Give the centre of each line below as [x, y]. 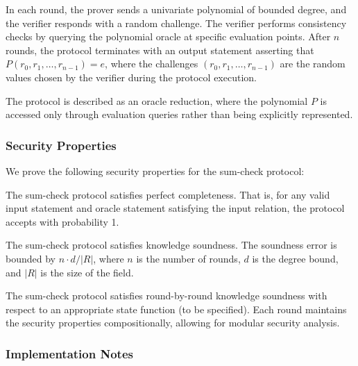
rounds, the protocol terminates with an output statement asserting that [160, 50]
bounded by [31, 258]
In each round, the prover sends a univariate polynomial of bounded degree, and [176, 9]
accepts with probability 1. [62, 221]
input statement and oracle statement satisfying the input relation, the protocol [175, 208]
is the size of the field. [87, 272]
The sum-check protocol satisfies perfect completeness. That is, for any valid [168, 194]
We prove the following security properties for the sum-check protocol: [155, 170]
